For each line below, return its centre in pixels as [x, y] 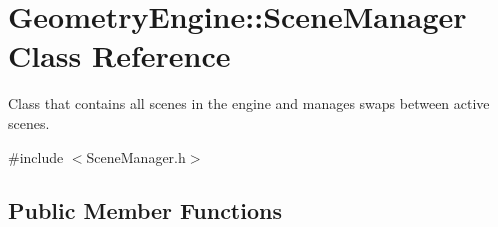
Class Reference [119, 55]
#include [36, 156]
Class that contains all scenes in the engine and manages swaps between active [249, 103]
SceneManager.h [136, 156]
